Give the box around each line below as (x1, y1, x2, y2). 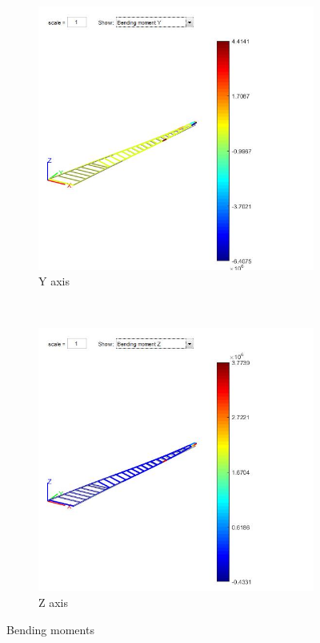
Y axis (38, 273, 70, 289)
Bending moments (6, 621, 94, 637)
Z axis (38, 593, 69, 610)
